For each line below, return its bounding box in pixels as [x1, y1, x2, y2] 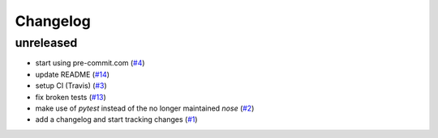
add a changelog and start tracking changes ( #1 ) [35, 115, 198, 124]
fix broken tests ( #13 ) [35, 92, 107, 102]
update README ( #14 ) [35, 69, 109, 79]
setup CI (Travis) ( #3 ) [35, 81, 107, 90]
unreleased [15, 36, 78, 50]
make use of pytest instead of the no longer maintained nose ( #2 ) [35, 103, 255, 113]
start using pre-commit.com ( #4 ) [35, 58, 145, 68]
